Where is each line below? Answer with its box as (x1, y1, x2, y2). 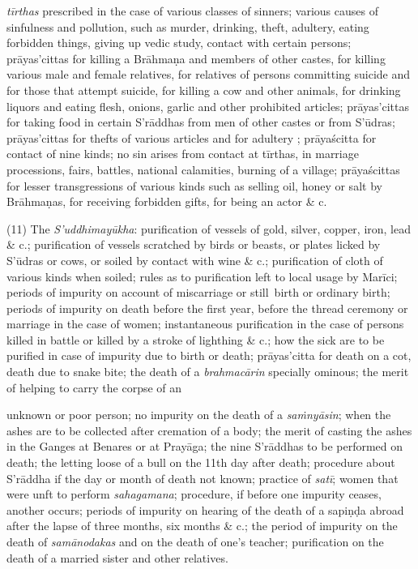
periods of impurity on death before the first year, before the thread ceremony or (6, 299, 408, 316)
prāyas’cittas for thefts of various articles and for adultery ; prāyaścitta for (6, 129, 377, 146)
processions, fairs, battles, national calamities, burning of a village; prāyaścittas (6, 160, 400, 178)
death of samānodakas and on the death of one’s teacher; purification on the (6, 533, 384, 550)
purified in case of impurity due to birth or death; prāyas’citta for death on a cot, (6, 347, 412, 364)
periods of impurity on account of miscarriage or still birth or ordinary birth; (6, 284, 390, 301)
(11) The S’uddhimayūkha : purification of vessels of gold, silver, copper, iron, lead (6, 220, 411, 237)
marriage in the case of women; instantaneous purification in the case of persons (6, 315, 404, 332)
